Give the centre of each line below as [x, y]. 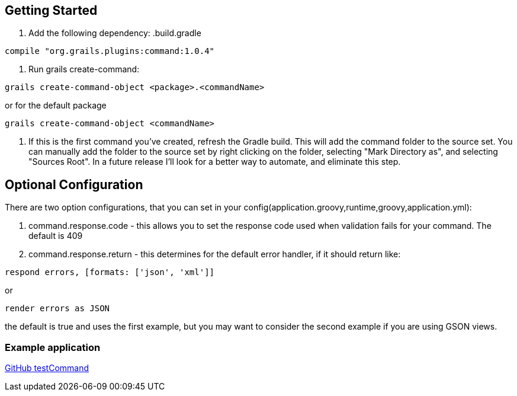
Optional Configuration [74, 184]
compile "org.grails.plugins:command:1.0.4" [110, 51]
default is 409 [56, 236]
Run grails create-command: [84, 69]
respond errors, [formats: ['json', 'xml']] [110, 272]
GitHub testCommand [47, 368]
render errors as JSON [57, 309]
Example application [53, 347]
